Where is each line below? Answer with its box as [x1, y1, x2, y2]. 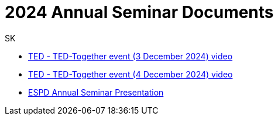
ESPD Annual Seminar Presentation [28, 87, 164, 97]
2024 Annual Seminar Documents [5, 2, 274, 22]
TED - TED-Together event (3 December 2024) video [28, 51, 233, 61]
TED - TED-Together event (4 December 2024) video [28, 69, 233, 79]
